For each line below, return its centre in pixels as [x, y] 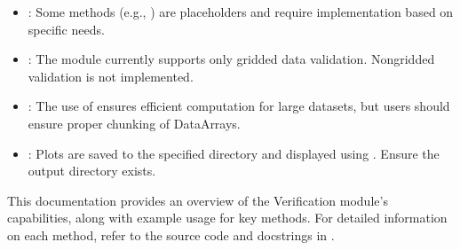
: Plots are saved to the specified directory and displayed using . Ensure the [234, 153]
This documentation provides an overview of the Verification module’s [198, 200]
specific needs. [66, 29]
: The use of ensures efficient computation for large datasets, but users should [239, 106]
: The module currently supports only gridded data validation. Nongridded [231, 59]
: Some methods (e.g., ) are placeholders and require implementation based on [241, 12]
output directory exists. [92, 171]
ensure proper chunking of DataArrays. [134, 123]
